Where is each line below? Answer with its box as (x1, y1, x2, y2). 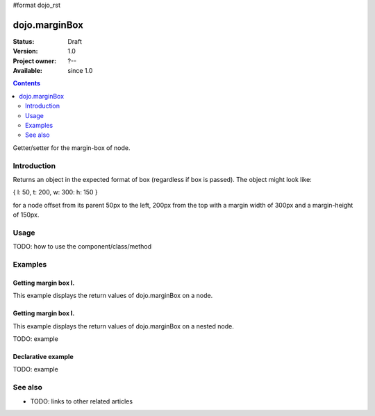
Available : (12, 67, 43, 75)
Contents (12, 79, 41, 88)
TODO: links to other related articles (30, 397, 133, 406)
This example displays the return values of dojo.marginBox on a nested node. (12, 322, 234, 330)
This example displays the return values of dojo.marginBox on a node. (12, 292, 213, 300)
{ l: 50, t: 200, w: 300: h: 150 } (12, 188, 99, 197)
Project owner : (12, 56, 57, 65)
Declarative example (12, 353, 74, 360)
